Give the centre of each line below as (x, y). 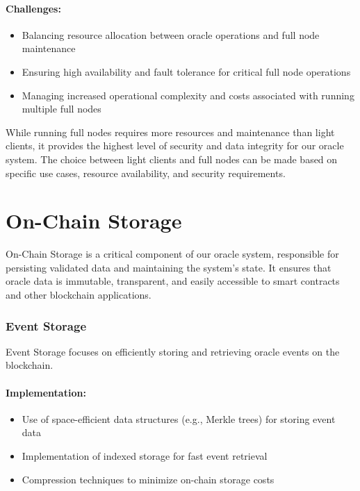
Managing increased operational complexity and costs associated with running (188, 95)
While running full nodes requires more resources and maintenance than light (170, 132)
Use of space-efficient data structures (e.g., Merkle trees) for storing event (179, 418)
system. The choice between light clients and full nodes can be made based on (172, 159)
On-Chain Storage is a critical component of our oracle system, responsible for (172, 254)
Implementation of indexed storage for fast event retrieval (145, 456)
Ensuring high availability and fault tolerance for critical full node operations (186, 71)
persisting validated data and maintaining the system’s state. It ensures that (169, 267)
